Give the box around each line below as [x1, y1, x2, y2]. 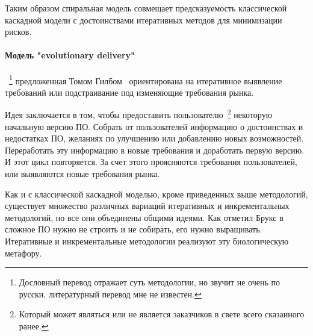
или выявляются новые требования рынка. [5, 167, 160, 180]
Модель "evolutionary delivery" [5, 49, 135, 61]
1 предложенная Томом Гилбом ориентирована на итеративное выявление [9, 72, 282, 87]
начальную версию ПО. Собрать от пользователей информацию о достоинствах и [5, 120, 303, 132]
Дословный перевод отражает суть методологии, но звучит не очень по [19, 276, 280, 288]
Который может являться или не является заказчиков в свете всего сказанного [19, 308, 305, 320]
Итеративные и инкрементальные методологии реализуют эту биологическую [5, 235, 289, 247]
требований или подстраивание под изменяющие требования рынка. [5, 86, 254, 98]
